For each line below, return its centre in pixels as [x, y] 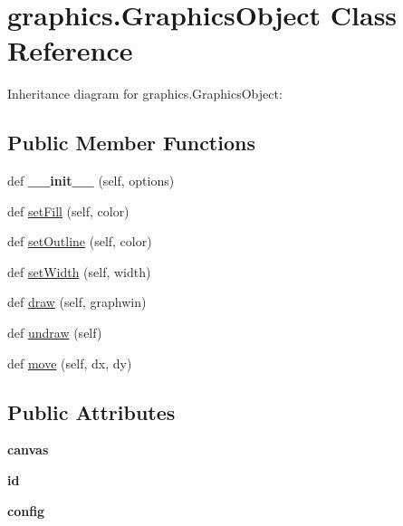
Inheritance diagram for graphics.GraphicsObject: [145, 94]
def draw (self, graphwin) [77, 302]
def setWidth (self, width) [79, 271]
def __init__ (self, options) [91, 181]
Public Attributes [91, 411]
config [26, 510]
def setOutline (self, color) [80, 241]
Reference [70, 50]
